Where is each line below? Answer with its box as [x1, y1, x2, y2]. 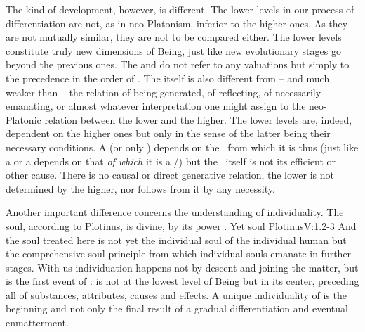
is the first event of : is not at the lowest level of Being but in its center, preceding [6, 274, 359, 288]
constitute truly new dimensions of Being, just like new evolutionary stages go [6, 43, 341, 58]
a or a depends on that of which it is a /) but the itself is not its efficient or [6, 153, 336, 168]
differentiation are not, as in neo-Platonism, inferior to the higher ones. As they [6, 15, 348, 30]
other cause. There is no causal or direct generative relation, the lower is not [6, 167, 334, 182]
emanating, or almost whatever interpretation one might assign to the [6, 98, 306, 113]
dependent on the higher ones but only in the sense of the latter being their [6, 126, 331, 141]
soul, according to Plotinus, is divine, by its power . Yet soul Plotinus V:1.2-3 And [6, 218, 357, 233]
